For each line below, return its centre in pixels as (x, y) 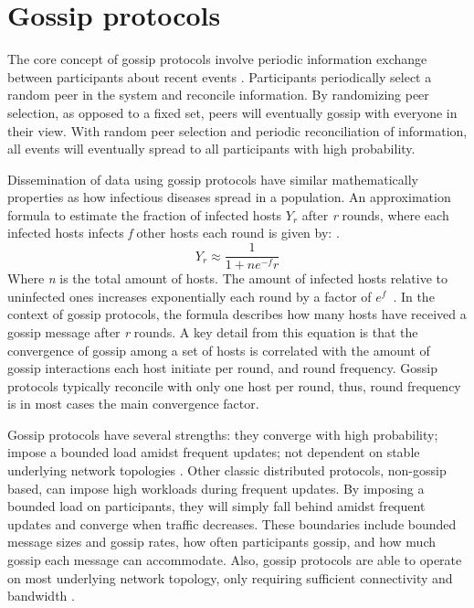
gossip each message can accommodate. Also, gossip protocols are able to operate (235, 560)
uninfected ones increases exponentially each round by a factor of (190, 296)
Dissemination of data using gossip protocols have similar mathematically (213, 179)
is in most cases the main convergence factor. (133, 404)
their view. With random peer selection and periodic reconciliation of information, (237, 130)
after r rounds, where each (375, 214)
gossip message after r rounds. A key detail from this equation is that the (213, 331)
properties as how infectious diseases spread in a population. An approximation (229, 197)
